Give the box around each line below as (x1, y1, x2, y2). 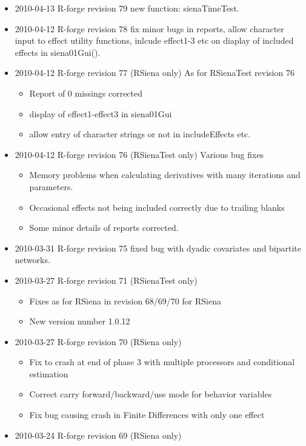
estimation (29, 367, 68, 380)
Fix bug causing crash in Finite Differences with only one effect (29, 408, 265, 421)
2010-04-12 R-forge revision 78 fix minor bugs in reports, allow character (15, 22, 284, 35)
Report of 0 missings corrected (29, 86, 143, 99)
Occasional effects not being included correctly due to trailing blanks (29, 201, 285, 213)
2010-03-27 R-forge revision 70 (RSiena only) (15, 335, 182, 348)
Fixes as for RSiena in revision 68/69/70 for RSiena (29, 294, 221, 307)
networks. (15, 253, 50, 266)
